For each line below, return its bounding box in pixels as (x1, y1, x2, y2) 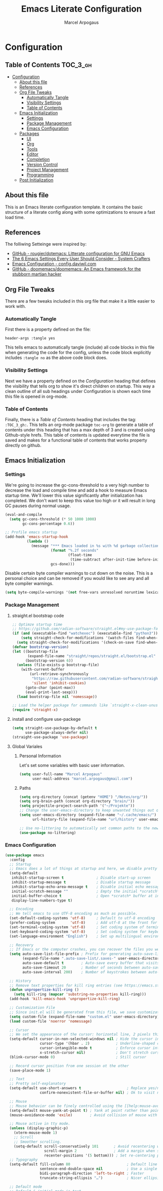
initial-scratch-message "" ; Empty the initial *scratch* (11, 889, 160, 894)
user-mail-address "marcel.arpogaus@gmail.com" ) (32, 776, 132, 781)
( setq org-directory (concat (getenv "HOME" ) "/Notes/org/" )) (19, 794, 148, 800)
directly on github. (5, 442, 42, 448)
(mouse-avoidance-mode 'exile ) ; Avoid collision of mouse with (9, 1112, 158, 1118)
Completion (26, 156, 50, 162)
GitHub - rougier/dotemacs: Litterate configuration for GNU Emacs (12, 251, 145, 256)
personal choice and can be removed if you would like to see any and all (5, 576, 149, 581)
